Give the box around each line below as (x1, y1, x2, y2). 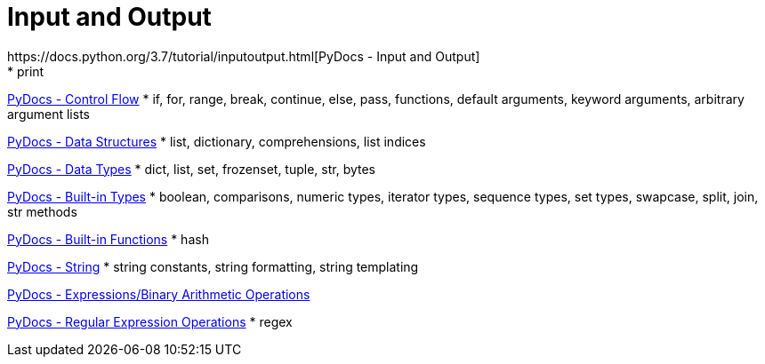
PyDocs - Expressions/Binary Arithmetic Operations (7, 286, 310, 302)
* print (7, 63, 44, 79)
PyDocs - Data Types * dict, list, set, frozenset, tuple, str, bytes (7, 161, 376, 177)
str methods (7, 203, 77, 219)
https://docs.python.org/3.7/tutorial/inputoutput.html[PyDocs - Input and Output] (7, 48, 480, 64)
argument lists (7, 106, 90, 122)
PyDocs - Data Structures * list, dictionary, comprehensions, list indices (7, 133, 426, 149)
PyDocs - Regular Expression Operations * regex (7, 313, 293, 329)
